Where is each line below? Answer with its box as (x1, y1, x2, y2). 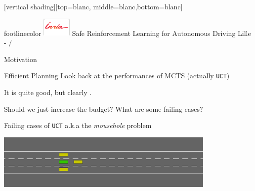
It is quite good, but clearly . (4, 87, 92, 97)
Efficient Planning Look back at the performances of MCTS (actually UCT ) (4, 70, 230, 81)
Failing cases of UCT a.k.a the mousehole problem (4, 120, 152, 130)
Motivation (4, 54, 37, 64)
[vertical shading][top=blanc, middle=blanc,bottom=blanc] (4, 1, 183, 11)
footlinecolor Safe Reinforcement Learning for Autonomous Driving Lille (4, 28, 251, 38)
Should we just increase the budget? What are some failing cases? (4, 103, 203, 114)
